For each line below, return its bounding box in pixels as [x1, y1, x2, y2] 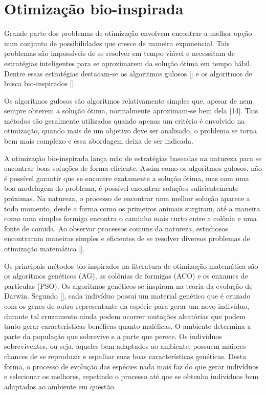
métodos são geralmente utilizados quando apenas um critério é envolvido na [4, 115, 245, 126]
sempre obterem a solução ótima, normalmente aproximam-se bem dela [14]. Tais [4, 105, 258, 116]
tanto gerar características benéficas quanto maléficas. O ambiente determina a [4, 321, 251, 331]
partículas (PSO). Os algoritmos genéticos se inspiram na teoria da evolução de [4, 280, 253, 291]
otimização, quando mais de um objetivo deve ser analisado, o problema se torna [4, 125, 257, 136]
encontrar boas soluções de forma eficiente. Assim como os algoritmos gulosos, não [4, 163, 262, 173]
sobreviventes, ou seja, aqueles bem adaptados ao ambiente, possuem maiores [4, 341, 246, 351]
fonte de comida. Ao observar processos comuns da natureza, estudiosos [4, 223, 228, 233]
